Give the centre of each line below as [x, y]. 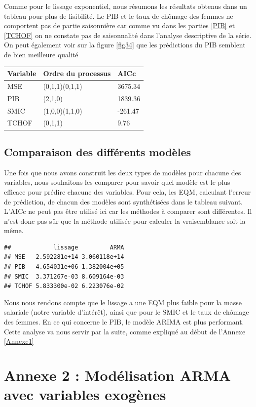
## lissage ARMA [64, 247]
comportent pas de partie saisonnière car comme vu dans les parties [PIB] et [120, 25]
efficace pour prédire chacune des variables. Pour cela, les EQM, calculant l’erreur [128, 191]
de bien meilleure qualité [41, 54]
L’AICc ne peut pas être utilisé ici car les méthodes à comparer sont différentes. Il [128, 211]
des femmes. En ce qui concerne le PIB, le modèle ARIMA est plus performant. [124, 322]
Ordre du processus [77, 73]
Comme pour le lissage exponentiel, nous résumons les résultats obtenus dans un [126, 6]
